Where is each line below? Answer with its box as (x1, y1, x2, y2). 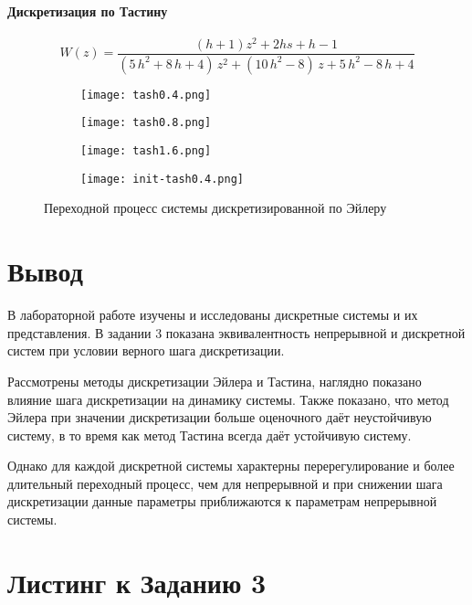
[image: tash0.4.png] (80, 88, 212, 101)
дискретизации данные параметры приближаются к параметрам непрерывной (7, 492, 437, 511)
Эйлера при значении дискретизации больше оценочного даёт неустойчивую (7, 408, 432, 427)
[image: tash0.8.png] (80, 116, 212, 130)
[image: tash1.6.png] (80, 144, 212, 158)
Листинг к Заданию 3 (7, 563, 267, 600)
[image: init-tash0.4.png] (80, 172, 244, 186)
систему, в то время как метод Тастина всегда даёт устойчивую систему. (7, 425, 412, 444)
